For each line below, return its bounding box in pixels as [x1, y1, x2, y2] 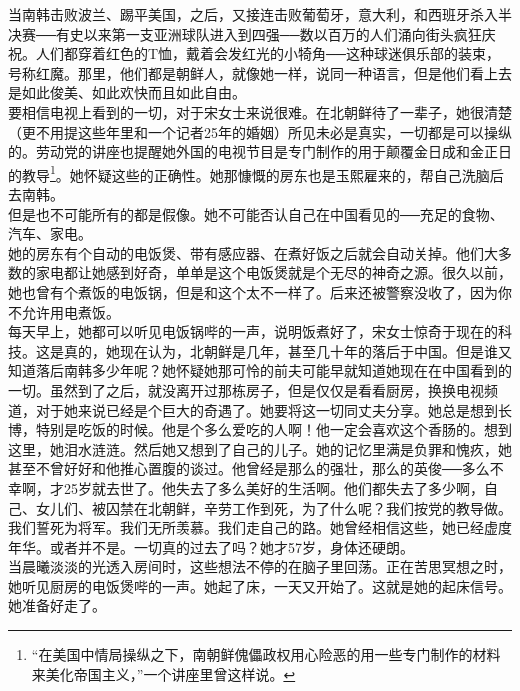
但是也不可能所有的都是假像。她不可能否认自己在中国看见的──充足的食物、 [8, 203, 504, 224]
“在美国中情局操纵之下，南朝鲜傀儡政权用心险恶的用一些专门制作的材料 [31, 644, 501, 665]
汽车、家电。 [8, 223, 92, 244]
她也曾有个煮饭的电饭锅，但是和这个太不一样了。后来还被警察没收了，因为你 [8, 281, 512, 302]
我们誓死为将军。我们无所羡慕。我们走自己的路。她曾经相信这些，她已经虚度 [8, 517, 512, 538]
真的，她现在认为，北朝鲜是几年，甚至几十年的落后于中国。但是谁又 [63, 340, 512, 361]
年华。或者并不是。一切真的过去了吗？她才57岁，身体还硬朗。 [8, 536, 414, 557]
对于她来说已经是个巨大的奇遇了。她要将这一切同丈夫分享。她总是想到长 [35, 399, 512, 420]
